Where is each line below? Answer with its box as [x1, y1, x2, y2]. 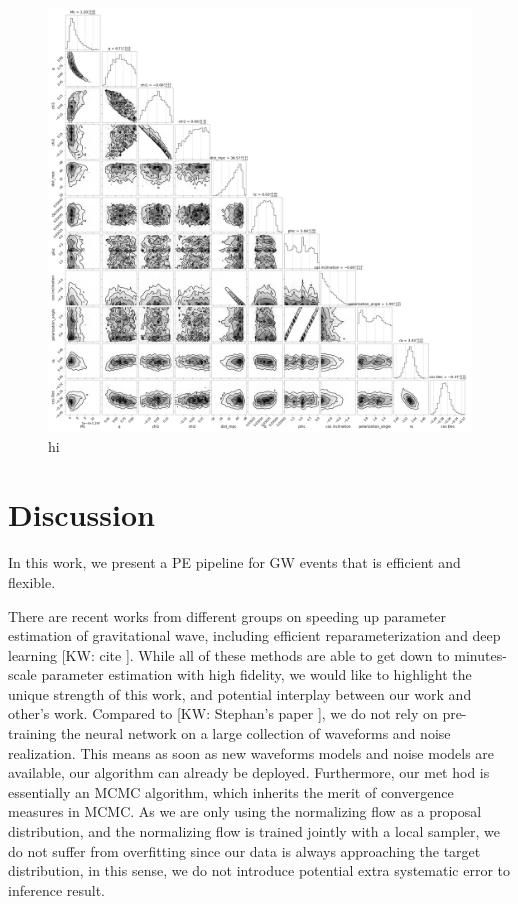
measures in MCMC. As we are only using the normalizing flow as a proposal [8, 801, 482, 822]
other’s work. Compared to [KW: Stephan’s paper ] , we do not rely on [8, 703, 438, 724]
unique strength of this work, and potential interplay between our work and [8, 683, 472, 704]
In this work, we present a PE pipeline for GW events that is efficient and [8, 552, 461, 573]
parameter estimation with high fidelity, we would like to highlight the [41, 664, 472, 685]
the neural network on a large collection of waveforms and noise [60, 723, 451, 744]
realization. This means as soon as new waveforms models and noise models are [8, 742, 495, 763]
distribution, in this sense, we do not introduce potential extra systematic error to [8, 860, 510, 881]
